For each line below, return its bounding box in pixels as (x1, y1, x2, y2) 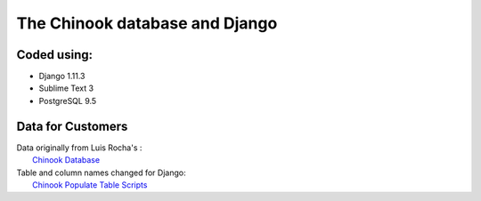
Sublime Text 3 (38, 83, 94, 93)
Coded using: (16, 47, 94, 62)
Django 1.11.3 (38, 71, 86, 82)
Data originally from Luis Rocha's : (16, 142, 143, 153)
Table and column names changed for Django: (16, 167, 186, 178)
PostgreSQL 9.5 (38, 95, 97, 106)
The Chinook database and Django (16, 13, 278, 33)
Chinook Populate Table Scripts (32, 179, 148, 190)
